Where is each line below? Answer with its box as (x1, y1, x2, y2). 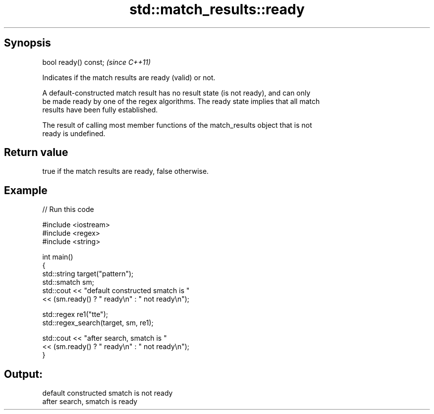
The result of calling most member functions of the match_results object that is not (42, 120, 312, 129)
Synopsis (4, 37, 51, 50)
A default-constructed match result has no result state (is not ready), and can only (42, 88, 311, 97)
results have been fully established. (42, 105, 158, 114)
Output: (4, 367, 43, 380)
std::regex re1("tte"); (42, 310, 108, 319)
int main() (42, 253, 73, 261)
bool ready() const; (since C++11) (42, 57, 151, 66)
